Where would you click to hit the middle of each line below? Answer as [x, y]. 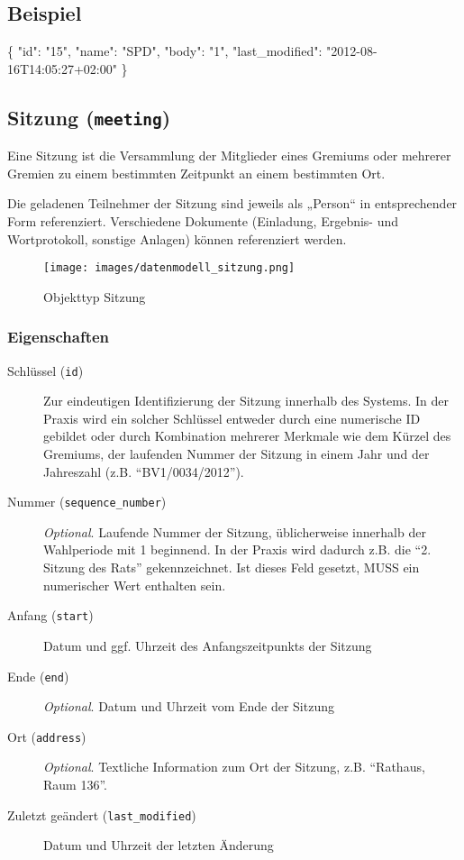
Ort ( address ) [47, 736]
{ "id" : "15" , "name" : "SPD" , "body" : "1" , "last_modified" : [165, 51]
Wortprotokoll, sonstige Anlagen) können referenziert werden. [177, 238]
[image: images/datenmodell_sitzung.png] [169, 268]
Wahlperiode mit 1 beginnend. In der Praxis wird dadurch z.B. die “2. [237, 549]
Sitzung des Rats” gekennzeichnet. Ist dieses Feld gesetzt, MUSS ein [232, 567]
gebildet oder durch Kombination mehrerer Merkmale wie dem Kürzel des [247, 436]
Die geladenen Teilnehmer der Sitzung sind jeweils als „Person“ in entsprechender [232, 203]
